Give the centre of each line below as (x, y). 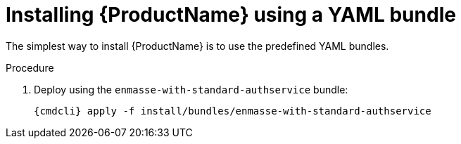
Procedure (30, 67)
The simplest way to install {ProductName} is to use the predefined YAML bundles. (197, 46)
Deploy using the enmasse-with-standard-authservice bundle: (191, 89)
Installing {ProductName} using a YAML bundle (231, 15)
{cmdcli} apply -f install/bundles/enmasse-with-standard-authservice (233, 111)
